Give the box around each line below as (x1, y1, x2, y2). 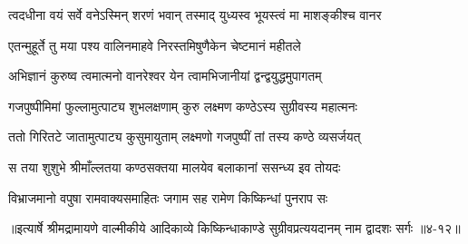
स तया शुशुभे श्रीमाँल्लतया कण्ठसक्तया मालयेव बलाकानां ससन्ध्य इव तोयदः (8, 157, 341, 176)
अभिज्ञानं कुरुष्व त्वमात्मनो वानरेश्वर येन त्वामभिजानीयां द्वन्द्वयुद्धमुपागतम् (8, 66, 322, 85)
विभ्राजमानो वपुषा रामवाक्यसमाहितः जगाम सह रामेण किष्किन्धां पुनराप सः (8, 188, 328, 207)
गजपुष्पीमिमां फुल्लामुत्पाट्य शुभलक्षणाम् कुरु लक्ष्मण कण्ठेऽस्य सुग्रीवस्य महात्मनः (8, 96, 357, 115)
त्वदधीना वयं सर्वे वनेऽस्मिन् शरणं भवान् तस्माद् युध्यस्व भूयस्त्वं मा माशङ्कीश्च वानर (8, 5, 382, 24)
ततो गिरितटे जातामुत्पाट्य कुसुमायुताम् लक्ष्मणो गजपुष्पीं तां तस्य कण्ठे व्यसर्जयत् (8, 127, 361, 146)
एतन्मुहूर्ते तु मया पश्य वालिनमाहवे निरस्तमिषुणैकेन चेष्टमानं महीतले (8, 35, 301, 54)
